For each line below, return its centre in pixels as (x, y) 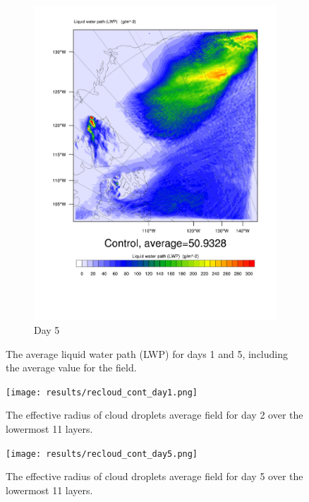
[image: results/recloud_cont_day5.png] (102, 454)
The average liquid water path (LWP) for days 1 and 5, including (147, 353)
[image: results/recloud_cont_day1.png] (102, 392)
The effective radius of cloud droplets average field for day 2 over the (154, 415)
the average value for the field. (71, 367)
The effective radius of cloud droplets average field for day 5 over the (154, 476)
